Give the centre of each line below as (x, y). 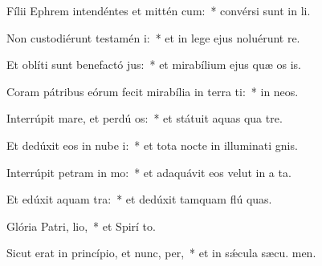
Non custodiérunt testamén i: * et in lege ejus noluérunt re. (153, 37)
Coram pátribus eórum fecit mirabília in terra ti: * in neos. (153, 91)
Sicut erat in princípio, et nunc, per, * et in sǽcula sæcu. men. (161, 253)
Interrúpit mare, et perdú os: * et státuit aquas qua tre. (145, 118)
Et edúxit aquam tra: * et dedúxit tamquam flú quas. (139, 199)
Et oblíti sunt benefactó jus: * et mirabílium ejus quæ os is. (154, 64)
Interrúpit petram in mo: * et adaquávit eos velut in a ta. (149, 172)
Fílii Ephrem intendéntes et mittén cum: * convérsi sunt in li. (159, 10)
